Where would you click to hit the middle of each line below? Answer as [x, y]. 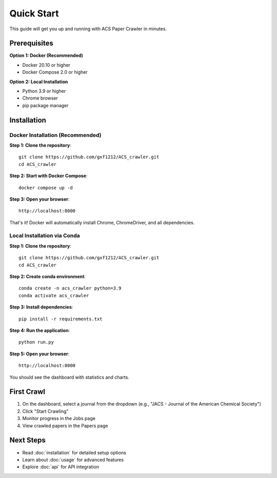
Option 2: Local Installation [39, 82]
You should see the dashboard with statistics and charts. [69, 377]
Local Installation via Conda [45, 236]
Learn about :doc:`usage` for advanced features [73, 460]
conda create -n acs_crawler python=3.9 [70, 288]
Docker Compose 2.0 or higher [55, 72]
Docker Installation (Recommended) [56, 135]
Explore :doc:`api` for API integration [61, 467]
